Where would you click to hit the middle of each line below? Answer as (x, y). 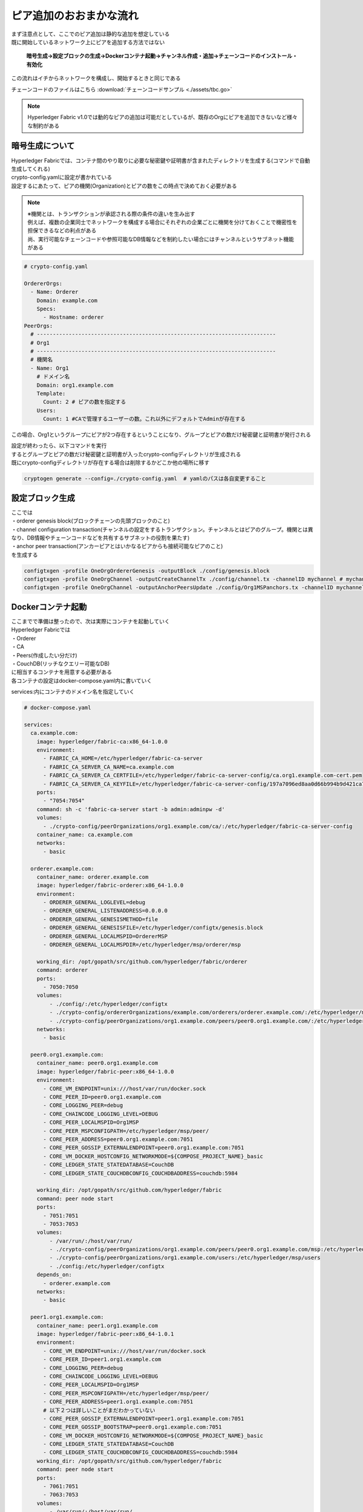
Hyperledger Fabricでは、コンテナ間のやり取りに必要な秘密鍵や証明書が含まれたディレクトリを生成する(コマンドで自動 (161, 160)
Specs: (46, 309)
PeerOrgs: (38, 326)
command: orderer (62, 970)
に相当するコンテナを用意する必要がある (61, 672)
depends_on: (54, 1275)
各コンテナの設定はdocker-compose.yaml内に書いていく (82, 680)
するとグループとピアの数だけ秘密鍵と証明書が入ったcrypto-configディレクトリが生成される (126, 454)
